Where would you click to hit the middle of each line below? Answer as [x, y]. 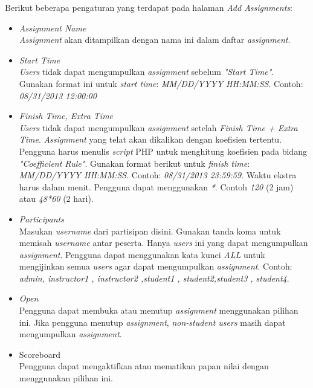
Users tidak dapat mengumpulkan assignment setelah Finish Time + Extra [158, 127]
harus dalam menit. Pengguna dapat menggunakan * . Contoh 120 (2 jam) [156, 186]
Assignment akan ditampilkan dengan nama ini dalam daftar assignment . [155, 40]
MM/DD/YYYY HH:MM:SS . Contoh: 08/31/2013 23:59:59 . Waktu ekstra [158, 175]
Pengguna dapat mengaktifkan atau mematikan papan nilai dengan [144, 366]
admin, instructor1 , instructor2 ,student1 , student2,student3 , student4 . [154, 278]
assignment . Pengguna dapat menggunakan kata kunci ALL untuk [142, 254]
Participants [41, 218]
